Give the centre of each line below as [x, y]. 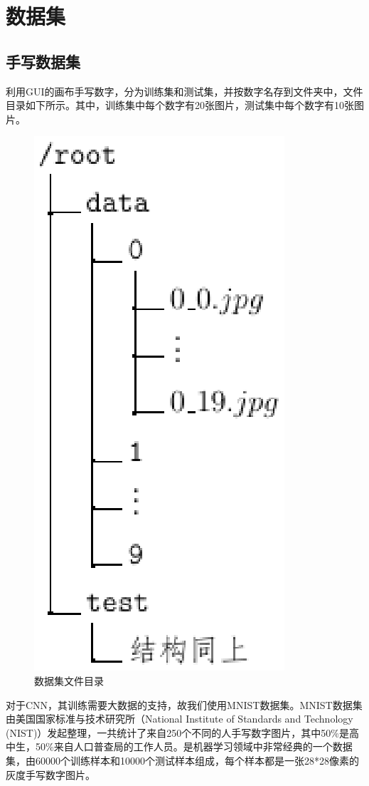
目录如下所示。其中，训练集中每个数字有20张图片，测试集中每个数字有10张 [180, 105]
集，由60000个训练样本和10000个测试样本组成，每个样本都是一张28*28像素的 [182, 760]
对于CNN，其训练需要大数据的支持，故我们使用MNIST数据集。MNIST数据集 [184, 704]
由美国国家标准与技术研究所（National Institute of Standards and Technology [180, 719]
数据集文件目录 [69, 680]
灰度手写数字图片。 [50, 774]
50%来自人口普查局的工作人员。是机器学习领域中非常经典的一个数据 [194, 746]
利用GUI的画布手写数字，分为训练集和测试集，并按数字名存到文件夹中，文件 [184, 91]
